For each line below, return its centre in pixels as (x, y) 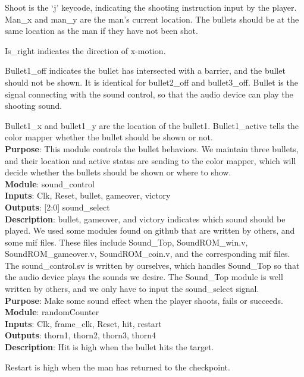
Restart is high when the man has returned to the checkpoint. (117, 367)
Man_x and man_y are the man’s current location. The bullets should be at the (152, 19)
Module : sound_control (50, 183)
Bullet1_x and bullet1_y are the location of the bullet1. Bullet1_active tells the (152, 125)
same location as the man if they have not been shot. (101, 31)
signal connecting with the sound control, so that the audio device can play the (149, 94)
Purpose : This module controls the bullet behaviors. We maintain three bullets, (152, 148)
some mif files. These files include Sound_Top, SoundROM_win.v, (126, 242)
